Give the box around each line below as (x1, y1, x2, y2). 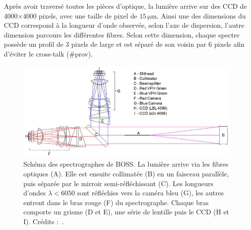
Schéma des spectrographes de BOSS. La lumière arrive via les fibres (23, 159, 229, 169)
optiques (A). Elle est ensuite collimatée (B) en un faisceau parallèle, (23, 169, 229, 178)
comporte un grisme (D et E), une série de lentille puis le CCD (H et (23, 207, 230, 217)
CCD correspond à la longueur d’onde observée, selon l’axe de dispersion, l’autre (4, 20, 245, 30)
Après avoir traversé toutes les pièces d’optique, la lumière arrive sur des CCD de (4, 1, 247, 11)
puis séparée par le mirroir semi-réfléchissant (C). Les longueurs (23, 178, 213, 188)
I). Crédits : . (23, 216, 64, 226)
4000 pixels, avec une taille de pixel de (22, 10, 137, 20)
